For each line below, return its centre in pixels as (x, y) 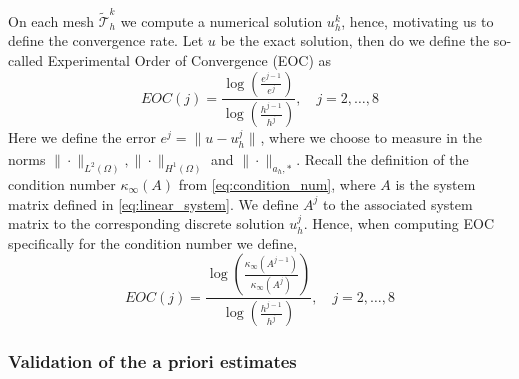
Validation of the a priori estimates (152, 361)
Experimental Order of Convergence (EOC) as (189, 59)
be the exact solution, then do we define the (355, 40)
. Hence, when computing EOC (398, 223)
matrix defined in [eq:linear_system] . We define (153, 203)
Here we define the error (82, 137)
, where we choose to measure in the (371, 137)
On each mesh (51, 20)
